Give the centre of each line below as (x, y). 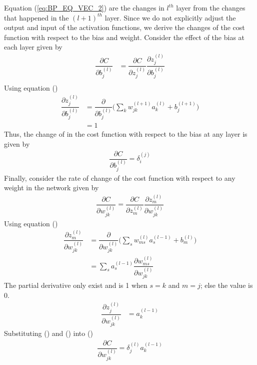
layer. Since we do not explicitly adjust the (170, 17)
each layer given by (33, 47)
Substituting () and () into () (48, 333)
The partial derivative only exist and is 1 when (76, 285)
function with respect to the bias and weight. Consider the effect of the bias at (124, 37)
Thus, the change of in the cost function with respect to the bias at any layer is (126, 134)
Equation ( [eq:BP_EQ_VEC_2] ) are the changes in (84, 8)
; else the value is (226, 285)
